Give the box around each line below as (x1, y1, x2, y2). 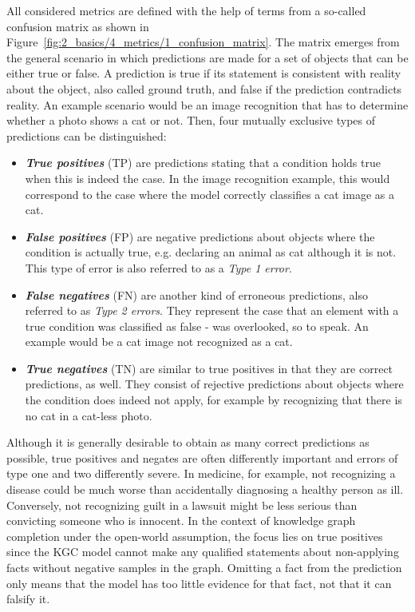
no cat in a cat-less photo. (25, 407, 152, 423)
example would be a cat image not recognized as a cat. (25, 333, 293, 350)
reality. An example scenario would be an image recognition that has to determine (6, 96, 409, 113)
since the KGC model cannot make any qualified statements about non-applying (6, 543, 399, 560)
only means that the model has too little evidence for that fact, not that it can (6, 574, 392, 591)
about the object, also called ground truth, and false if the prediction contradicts (6, 80, 402, 97)
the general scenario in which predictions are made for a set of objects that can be (6, 49, 409, 66)
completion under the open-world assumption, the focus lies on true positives (6, 527, 383, 544)
